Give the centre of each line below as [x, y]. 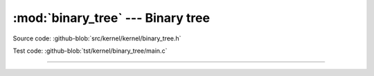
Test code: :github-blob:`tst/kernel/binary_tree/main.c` [90, 51]
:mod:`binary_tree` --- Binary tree [112, 18]
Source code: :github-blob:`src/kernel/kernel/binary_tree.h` [97, 38]
